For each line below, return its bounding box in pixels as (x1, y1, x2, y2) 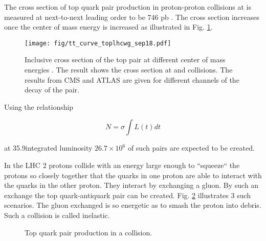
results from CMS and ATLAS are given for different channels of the (25, 74, 239, 85)
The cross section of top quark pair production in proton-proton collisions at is (4, 2, 251, 12)
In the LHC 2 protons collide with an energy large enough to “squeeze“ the (4, 160, 240, 170)
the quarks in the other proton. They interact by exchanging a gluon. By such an (4, 180, 259, 190)
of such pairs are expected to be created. (127, 142, 255, 153)
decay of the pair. (25, 84, 79, 95)
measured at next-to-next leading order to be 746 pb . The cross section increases (4, 11, 259, 22)
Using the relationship (4, 101, 74, 112)
